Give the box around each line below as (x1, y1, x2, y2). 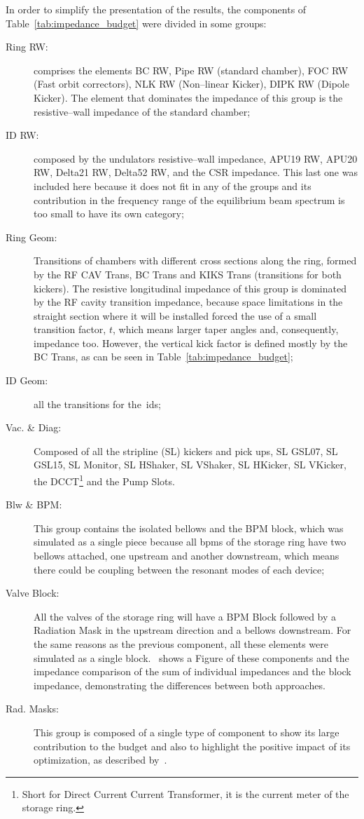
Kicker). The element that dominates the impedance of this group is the (34, 90, 343, 104)
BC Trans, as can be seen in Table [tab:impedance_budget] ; (34, 349, 293, 364)
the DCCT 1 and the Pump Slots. (34, 472, 175, 488)
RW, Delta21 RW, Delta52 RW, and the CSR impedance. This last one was (34, 165, 358, 180)
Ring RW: (6, 39, 48, 54)
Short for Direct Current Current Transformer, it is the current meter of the (22, 786, 349, 801)
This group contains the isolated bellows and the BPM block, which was (34, 520, 344, 535)
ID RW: (6, 128, 39, 142)
